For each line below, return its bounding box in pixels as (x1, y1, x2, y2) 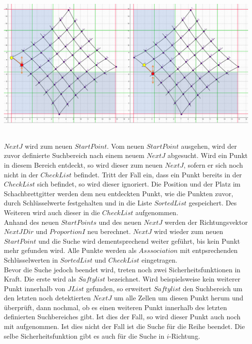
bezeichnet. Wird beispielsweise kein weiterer (107, 274, 240, 284)
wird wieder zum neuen (154, 226, 223, 236)
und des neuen (98, 217, 142, 227)
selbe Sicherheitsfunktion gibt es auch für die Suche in (4, 330, 165, 341)
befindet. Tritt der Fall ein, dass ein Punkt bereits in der (74, 169, 242, 179)
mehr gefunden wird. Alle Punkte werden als (4, 245, 137, 255)
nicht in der (4, 169, 38, 179)
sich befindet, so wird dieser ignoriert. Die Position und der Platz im (37, 179, 241, 189)
